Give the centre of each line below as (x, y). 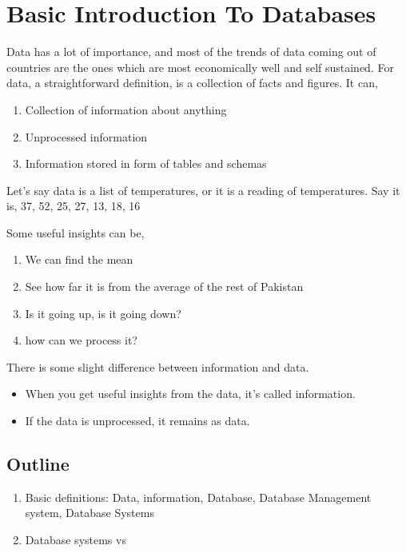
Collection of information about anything (126, 109)
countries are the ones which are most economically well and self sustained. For (200, 67)
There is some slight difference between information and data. (158, 366)
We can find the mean (79, 259)
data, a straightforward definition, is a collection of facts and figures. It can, (192, 83)
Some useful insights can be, (76, 232)
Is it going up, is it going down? (103, 313)
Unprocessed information (86, 136)
